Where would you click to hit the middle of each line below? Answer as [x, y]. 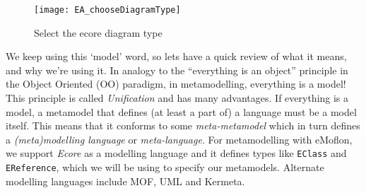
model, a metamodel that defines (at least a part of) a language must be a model [181, 111]
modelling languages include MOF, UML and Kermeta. [125, 181]
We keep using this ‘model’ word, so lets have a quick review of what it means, [176, 56]
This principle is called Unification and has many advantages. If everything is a [177, 98]
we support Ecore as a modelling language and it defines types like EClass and [176, 153]
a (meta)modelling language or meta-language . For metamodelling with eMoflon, [179, 139]
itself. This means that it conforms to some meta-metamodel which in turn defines [183, 125]
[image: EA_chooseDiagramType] [107, 10]
